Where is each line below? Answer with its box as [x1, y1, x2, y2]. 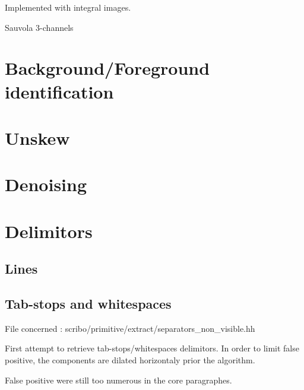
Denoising [5, 172, 87, 196]
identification [5, 79, 114, 103]
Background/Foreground [5, 56, 210, 80]
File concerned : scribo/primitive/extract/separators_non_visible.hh [5, 322, 255, 334]
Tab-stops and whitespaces [5, 294, 172, 313]
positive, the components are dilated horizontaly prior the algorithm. [5, 354, 255, 366]
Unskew [5, 125, 70, 150]
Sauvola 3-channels [5, 21, 74, 33]
